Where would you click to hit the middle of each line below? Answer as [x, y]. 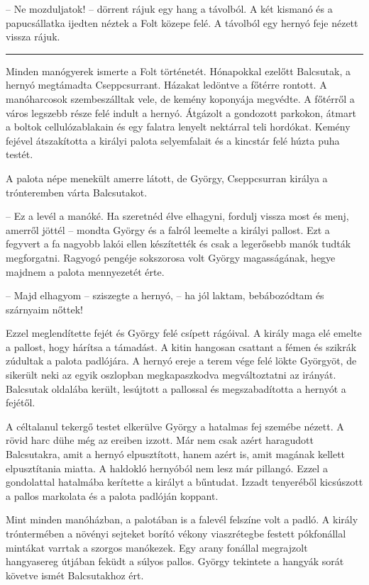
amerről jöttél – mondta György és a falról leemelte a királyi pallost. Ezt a [168, 229]
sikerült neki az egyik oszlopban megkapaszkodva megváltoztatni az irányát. [171, 375]
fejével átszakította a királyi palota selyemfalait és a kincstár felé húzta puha [173, 140]
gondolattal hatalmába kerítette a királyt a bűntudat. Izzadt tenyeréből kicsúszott [184, 482]
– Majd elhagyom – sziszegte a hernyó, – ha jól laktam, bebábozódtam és [165, 295]
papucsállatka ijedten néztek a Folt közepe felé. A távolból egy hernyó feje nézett [182, 22]
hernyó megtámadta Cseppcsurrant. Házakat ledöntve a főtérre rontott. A [166, 85]
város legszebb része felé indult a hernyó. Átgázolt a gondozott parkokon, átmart [181, 112]
